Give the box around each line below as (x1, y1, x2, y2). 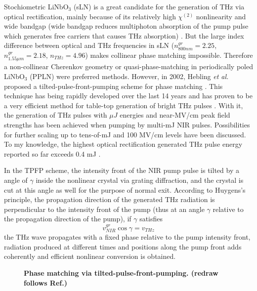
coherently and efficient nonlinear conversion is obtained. (4, 251, 176, 261)
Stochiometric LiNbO (4, 1, 69, 11)
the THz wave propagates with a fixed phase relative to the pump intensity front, (4, 232, 251, 242)
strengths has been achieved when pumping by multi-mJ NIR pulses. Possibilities (4, 119, 250, 129)
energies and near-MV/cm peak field (120, 110, 230, 120)
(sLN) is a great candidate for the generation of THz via (73, 1, 245, 11)
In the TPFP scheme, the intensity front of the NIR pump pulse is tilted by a (4, 165, 239, 175)
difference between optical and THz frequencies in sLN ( (4, 40, 174, 50)
